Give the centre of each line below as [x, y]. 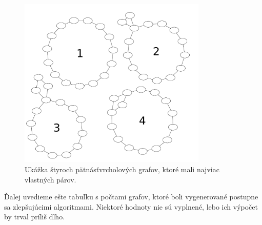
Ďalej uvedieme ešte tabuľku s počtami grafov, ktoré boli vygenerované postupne [131, 197]
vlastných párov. [51, 179]
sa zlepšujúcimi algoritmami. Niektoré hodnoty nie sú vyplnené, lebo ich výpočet [131, 206]
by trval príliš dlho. [35, 217]
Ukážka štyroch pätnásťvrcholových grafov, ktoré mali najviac [122, 169]
